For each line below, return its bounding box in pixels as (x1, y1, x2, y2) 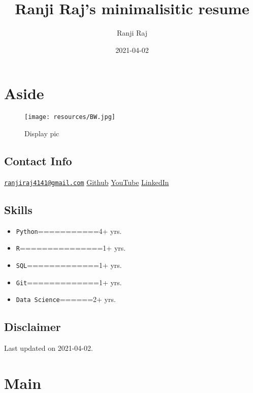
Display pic (24, 128, 59, 138)
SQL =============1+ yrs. (16, 259, 122, 270)
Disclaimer (4, 319, 61, 335)
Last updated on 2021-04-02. (4, 343, 93, 353)
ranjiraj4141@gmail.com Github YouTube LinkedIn (4, 176, 169, 187)
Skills (4, 201, 33, 217)
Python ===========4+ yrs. (16, 225, 122, 236)
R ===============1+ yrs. (16, 243, 126, 253)
